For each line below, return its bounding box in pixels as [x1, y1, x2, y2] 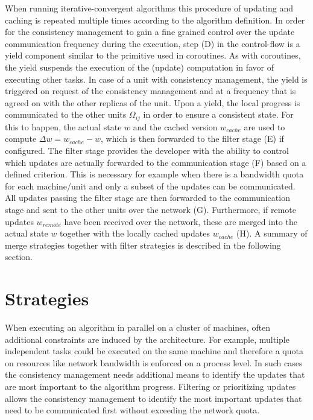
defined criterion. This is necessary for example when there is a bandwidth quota [5, 168, 304, 180]
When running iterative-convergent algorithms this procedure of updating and [5, 2, 294, 14]
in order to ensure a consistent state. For [143, 108, 294, 121]
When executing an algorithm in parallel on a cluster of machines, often [5, 321, 271, 334]
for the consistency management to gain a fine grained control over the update [5, 25, 295, 38]
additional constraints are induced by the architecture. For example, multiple [5, 332, 289, 345]
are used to [244, 120, 285, 133]
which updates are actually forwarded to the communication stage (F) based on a [5, 156, 306, 168]
